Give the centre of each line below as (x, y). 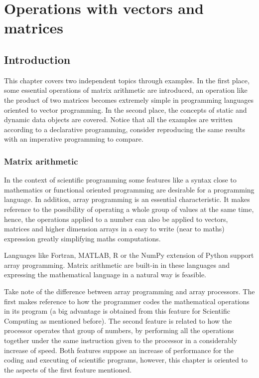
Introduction (37, 59)
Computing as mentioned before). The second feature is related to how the (118, 320)
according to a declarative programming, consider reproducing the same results (125, 129)
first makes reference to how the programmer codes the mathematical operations (127, 301)
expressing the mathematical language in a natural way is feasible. (105, 275)
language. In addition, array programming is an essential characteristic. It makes (127, 199)
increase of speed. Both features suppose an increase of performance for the (119, 350)
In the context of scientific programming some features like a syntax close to (120, 180)
